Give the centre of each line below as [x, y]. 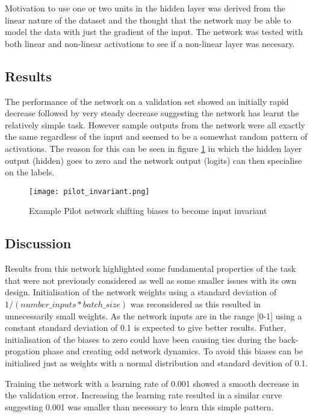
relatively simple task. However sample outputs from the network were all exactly [155, 124]
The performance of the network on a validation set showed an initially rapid [147, 101]
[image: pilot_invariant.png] [89, 191]
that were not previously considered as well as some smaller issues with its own [151, 280]
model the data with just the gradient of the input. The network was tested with [154, 32]
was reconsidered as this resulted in [196, 303]
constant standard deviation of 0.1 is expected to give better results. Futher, [146, 328]
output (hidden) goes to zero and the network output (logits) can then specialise [153, 160]
